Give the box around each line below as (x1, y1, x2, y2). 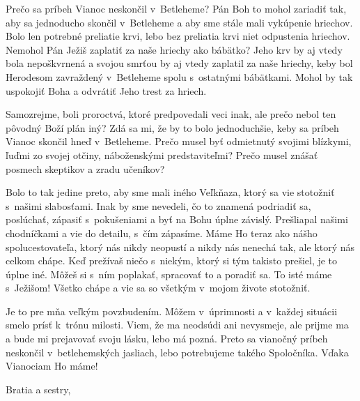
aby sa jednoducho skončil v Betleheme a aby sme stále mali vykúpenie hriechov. (6, 15, 353, 29)
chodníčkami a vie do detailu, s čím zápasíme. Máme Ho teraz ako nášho (6, 225, 318, 240)
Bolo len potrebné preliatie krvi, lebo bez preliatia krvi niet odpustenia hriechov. (6, 29, 350, 43)
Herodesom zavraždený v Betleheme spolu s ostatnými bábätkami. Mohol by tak (6, 69, 353, 84)
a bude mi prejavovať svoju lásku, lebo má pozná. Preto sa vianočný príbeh (6, 331, 328, 346)
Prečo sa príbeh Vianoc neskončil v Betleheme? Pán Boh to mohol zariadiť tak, (6, 1, 347, 15)
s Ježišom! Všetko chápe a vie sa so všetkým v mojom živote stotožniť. (6, 280, 311, 295)
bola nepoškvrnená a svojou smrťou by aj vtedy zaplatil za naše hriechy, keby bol (6, 56, 353, 70)
